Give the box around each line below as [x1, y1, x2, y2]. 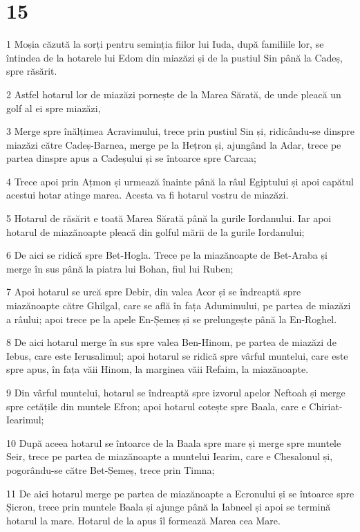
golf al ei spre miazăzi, [6, 100, 101, 115]
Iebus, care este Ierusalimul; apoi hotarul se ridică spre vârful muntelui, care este [6, 348, 348, 363]
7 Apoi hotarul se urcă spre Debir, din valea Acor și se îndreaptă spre [6, 284, 301, 299]
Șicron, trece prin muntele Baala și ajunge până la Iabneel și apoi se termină [6, 499, 331, 514]
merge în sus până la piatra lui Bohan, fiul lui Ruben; [6, 261, 234, 275]
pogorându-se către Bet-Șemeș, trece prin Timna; [6, 462, 215, 477]
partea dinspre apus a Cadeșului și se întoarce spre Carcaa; [6, 151, 256, 165]
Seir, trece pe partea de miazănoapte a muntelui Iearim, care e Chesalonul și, [6, 449, 333, 464]
